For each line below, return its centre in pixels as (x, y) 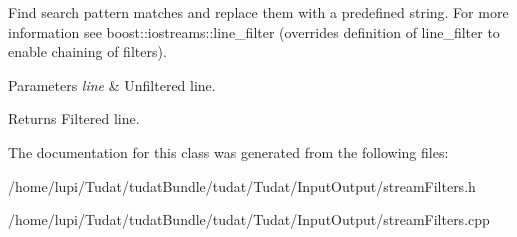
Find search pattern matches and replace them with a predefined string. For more (258, 12)
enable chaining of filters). (87, 51)
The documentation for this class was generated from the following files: (228, 151)
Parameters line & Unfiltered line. (112, 84)
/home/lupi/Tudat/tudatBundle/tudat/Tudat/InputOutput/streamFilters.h (242, 185)
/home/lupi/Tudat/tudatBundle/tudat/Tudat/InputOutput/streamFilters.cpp (249, 219)
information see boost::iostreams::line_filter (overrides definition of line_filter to (254, 31)
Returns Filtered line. (74, 118)
